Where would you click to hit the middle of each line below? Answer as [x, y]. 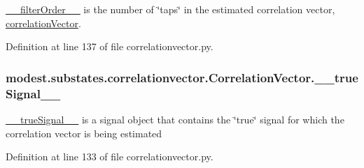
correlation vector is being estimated [84, 133]
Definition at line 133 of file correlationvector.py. [110, 156]
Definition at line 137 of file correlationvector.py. [110, 46]
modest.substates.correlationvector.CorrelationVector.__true [182, 77]
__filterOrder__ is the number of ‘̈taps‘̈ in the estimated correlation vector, [170, 9]
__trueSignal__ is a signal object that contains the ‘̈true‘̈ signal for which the [175, 119]
